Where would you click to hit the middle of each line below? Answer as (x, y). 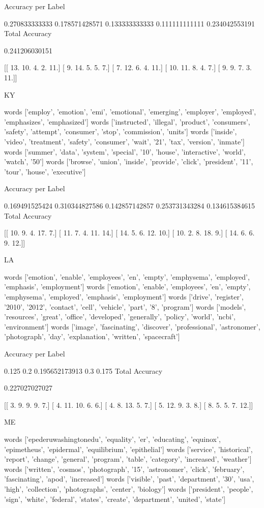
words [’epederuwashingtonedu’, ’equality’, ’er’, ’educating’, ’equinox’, (112, 439)
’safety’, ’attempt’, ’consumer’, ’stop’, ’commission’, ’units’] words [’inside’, (121, 131)
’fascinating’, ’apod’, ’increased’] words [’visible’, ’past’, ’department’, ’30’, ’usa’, (129, 479)
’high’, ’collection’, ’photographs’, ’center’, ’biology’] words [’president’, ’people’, (129, 488)
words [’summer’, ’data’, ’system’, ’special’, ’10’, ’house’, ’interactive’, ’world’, (125, 151)
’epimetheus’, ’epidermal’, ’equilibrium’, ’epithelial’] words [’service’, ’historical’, (128, 449)
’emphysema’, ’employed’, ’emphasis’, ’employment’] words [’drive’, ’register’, (124, 297)
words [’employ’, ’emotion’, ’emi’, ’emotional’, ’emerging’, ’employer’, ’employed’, (130, 112)
